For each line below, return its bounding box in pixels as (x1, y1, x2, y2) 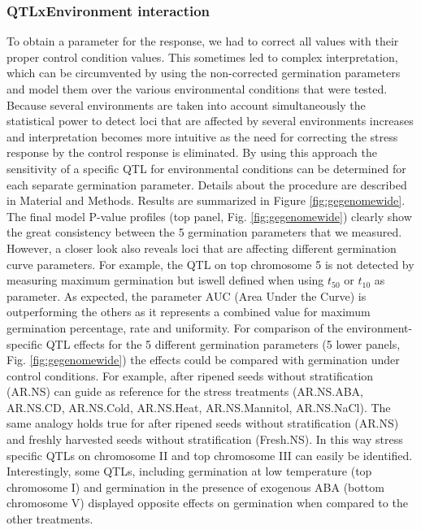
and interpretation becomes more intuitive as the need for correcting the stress (7, 128, 398, 145)
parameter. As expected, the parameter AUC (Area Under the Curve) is (7, 287, 367, 304)
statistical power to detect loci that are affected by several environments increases (7, 112, 414, 129)
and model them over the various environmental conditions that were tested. (7, 80, 388, 97)
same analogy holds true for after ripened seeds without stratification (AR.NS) (7, 415, 399, 432)
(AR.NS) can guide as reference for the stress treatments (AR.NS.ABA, (7, 383, 364, 400)
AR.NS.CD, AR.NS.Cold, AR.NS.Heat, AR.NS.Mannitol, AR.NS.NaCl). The (7, 398, 391, 415)
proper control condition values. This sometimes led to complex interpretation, (7, 48, 398, 65)
